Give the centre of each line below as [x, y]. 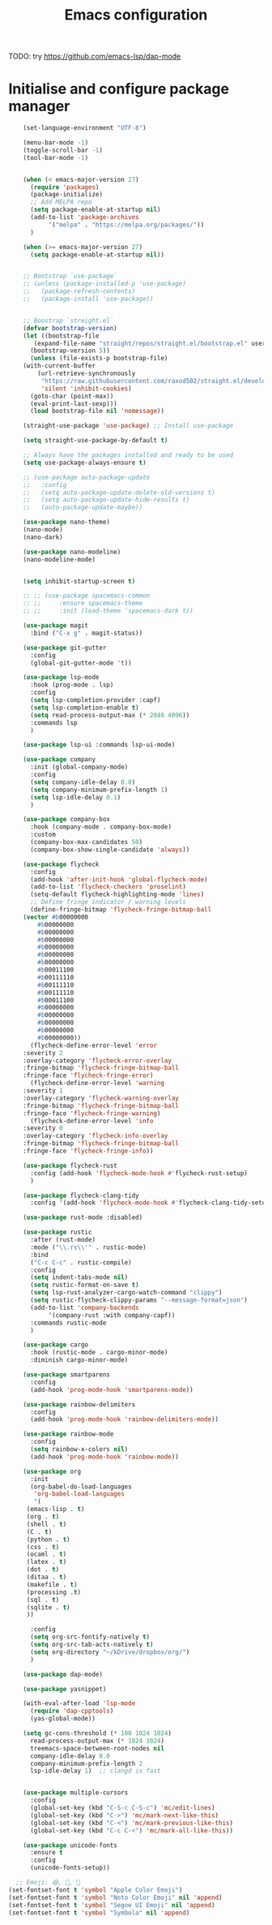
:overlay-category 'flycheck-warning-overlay [101, 1098]
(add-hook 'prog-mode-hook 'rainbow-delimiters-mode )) [124, 1419]
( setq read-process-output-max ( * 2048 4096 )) [110, 715]
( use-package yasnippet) [65, 1689]
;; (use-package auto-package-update [87, 477]
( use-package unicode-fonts [70, 1845]
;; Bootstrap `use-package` [70, 276]
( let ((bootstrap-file [61, 336]
